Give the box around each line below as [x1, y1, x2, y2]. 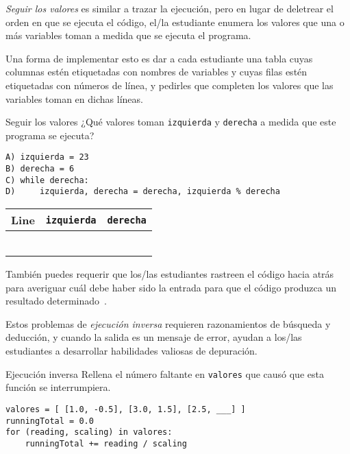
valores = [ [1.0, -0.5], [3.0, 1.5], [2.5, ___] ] [5, 404, 246, 414]
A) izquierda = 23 [5, 152, 89, 163]
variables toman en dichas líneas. [5, 91, 143, 106]
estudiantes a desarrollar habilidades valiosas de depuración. [5, 344, 258, 357]
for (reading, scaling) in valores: [5, 427, 173, 438]
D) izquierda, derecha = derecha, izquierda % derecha [5, 187, 280, 197]
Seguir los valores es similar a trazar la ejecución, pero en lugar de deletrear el [5, 1, 334, 15]
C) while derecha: [5, 175, 89, 185]
